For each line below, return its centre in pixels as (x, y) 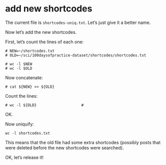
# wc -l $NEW (19, 64)
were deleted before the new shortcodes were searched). (64, 148)
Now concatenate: (24, 77)
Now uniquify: (19, 124)
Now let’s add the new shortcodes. (41, 32)
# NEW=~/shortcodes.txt (30, 51)
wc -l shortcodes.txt (28, 133)
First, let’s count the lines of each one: (44, 42)
